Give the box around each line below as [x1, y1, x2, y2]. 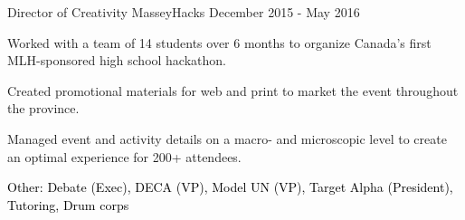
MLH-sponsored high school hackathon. [7, 51, 226, 70]
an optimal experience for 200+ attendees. [7, 147, 242, 166]
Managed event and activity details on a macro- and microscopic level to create [7, 129, 447, 148]
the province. [7, 99, 80, 118]
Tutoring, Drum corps [7, 195, 129, 214]
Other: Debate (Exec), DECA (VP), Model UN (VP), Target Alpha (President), [7, 177, 453, 196]
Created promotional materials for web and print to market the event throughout [7, 81, 459, 100]
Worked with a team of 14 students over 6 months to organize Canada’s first [7, 33, 432, 52]
